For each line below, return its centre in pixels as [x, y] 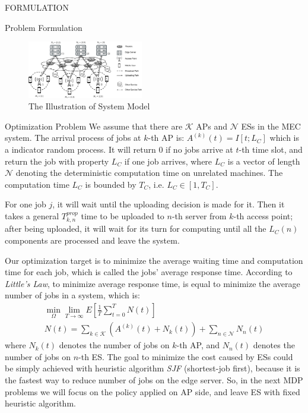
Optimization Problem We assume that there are [94, 126]
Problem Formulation [44, 27]
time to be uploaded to [123, 215]
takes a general [32, 215]
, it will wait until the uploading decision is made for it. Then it [169, 204]
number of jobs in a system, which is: [72, 295]
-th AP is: [166, 138]
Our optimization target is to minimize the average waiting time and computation [154, 260]
